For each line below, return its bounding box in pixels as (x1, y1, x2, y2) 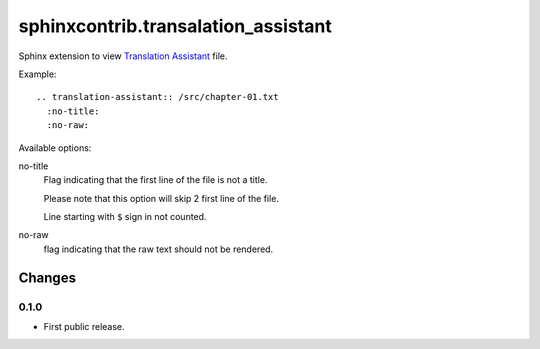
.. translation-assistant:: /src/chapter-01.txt (36, 91, 279, 103)
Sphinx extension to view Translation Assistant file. (18, 50, 228, 62)
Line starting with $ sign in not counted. (43, 211, 207, 223)
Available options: (18, 141, 92, 154)
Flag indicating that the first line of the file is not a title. (43, 174, 268, 186)
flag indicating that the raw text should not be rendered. (43, 243, 274, 255)
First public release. (43, 321, 125, 332)
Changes (18, 269, 77, 286)
